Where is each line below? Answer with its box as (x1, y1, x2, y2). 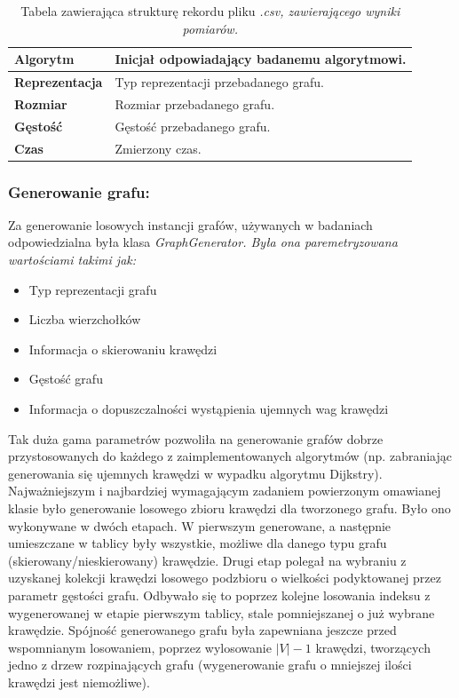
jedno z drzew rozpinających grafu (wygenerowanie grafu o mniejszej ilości (8, 655, 412, 674)
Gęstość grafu (28, 369, 103, 388)
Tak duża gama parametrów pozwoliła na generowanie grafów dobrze (8, 429, 384, 448)
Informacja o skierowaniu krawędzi (28, 339, 218, 358)
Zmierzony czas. (115, 139, 202, 157)
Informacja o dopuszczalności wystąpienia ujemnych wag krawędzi (28, 400, 389, 418)
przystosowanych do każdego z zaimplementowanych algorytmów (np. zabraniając (8, 447, 452, 465)
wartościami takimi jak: (8, 250, 137, 269)
